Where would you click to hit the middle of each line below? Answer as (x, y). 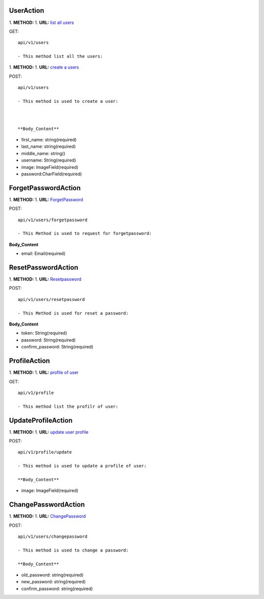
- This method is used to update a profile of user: (82, 466)
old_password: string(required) (52, 575)
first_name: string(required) (49, 139)
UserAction (27, 11)
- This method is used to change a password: (73, 550)
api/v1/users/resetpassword (51, 299)
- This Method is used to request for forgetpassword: (85, 233)
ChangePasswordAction (47, 505)
